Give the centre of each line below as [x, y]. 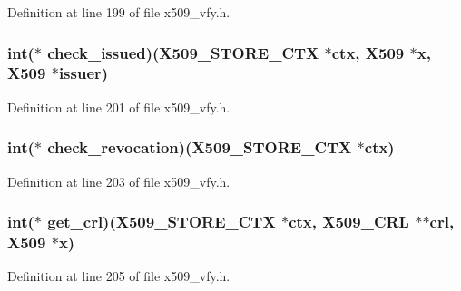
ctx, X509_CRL [349, 222]
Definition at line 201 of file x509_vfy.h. [119, 107]
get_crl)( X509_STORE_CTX [162, 222]
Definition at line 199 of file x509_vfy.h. [119, 12]
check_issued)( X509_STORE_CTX [183, 52]
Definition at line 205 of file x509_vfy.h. [119, 276]
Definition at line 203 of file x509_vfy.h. [119, 181]
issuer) [83, 73]
